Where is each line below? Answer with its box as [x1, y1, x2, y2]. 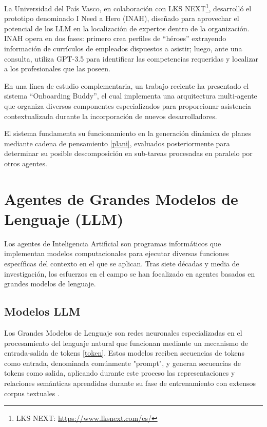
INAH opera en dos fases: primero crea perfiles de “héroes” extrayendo [4, 33, 226, 44]
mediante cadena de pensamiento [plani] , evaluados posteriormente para [4, 138, 230, 148]
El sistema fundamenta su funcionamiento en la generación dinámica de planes [4, 128, 252, 139]
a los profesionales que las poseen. [4, 63, 110, 74]
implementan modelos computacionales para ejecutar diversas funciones [4, 248, 229, 259]
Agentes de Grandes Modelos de [4, 188, 238, 209]
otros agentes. [4, 158, 47, 168]
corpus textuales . [4, 387, 60, 398]
